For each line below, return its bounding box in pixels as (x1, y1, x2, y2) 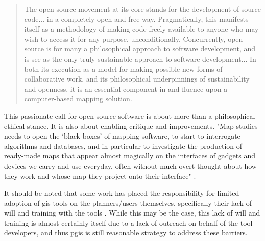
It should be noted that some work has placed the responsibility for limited (4, 188, 239, 198)
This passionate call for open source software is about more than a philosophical (4, 110, 255, 121)
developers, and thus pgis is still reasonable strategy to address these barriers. (4, 227, 248, 238)
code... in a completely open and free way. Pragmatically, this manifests (24, 13, 249, 24)
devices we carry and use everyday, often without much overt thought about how (4, 160, 257, 171)
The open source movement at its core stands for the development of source (24, 4, 261, 14)
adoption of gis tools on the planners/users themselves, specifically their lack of (4, 197, 252, 208)
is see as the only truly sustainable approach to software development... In (24, 53, 256, 64)
